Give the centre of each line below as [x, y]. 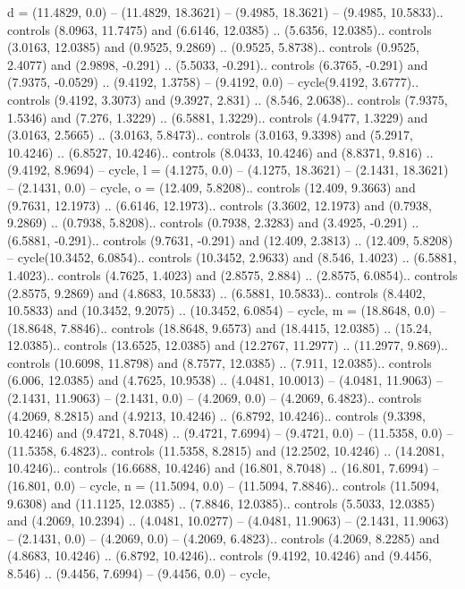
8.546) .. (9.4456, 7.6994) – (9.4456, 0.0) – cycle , [139, 573]
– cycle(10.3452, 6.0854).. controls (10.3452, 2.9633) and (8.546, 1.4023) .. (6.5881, [232, 257]
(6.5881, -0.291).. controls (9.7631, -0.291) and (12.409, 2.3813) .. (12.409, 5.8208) [230, 239]
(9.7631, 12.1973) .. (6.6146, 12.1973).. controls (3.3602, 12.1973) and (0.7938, [220, 205]
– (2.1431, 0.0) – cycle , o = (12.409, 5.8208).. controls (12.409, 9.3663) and [211, 187]
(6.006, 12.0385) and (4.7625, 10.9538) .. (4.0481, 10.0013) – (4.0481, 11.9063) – [225, 380]
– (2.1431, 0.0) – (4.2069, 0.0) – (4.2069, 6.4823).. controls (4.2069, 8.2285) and [224, 538]
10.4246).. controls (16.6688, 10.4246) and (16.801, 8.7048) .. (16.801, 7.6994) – [223, 468]
